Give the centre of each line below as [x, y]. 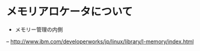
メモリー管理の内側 [39, 29]
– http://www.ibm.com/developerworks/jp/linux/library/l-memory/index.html [100, 41]
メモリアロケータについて [70, 12]
